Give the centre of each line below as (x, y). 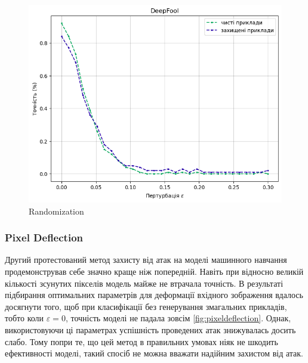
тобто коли (24, 318)
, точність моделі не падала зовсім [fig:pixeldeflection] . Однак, (178, 318)
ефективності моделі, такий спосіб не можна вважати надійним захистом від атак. (154, 353)
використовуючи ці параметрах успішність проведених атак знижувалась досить (150, 329)
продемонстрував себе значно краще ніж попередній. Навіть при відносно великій (154, 271)
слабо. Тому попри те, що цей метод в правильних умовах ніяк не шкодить (141, 341)
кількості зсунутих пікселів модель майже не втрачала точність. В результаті (144, 283)
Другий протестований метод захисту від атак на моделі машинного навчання (146, 260)
